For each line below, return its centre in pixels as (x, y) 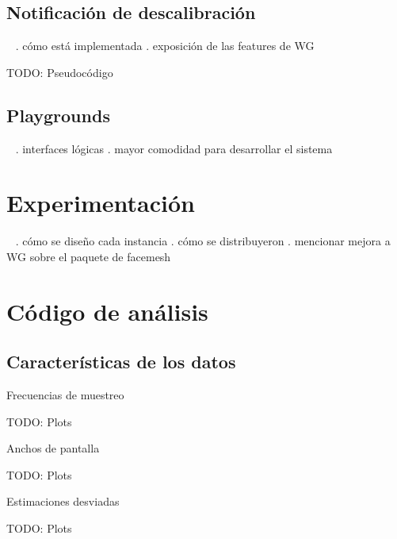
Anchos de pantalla (53, 448)
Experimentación (101, 203)
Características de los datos (121, 362)
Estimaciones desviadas (63, 501)
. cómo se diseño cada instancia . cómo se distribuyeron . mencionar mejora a (203, 241)
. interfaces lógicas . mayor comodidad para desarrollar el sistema (174, 148)
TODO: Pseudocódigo (60, 72)
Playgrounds (58, 115)
